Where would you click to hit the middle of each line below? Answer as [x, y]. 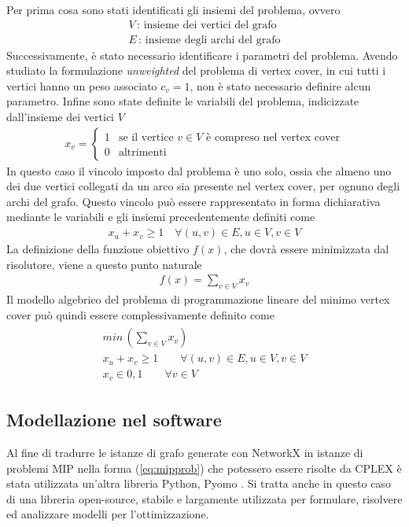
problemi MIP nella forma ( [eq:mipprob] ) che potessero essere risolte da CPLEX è [204, 468]
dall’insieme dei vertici [61, 117]
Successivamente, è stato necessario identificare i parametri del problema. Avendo [202, 55]
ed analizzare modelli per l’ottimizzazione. [108, 514]
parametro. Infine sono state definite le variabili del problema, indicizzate [183, 101]
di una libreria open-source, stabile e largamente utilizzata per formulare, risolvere [204, 498]
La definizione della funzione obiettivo [98, 249]
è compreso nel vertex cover [273, 137]
